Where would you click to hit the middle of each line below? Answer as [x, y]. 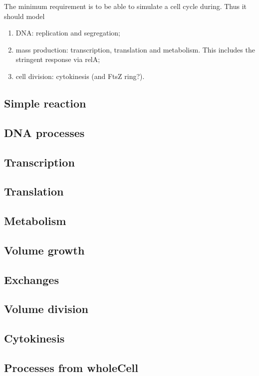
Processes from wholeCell [71, 367]
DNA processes [44, 132]
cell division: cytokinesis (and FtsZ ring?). [80, 76]
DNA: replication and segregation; [68, 33]
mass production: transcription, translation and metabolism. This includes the [135, 49]
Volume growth [44, 250]
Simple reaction [45, 103]
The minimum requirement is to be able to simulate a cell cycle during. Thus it [126, 6]
